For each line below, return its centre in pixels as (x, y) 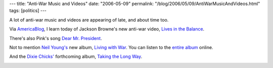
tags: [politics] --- (28, 10)
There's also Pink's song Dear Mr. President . (56, 38)
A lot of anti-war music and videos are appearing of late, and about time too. (89, 19)
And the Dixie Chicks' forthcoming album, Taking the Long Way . (76, 56)
